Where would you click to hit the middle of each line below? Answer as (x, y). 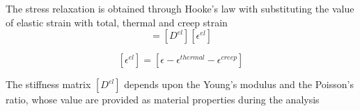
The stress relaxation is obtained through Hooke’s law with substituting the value (180, 8)
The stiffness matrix (48, 84)
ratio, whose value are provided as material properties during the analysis (163, 100)
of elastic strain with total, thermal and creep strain (117, 22)
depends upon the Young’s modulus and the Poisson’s (239, 84)
